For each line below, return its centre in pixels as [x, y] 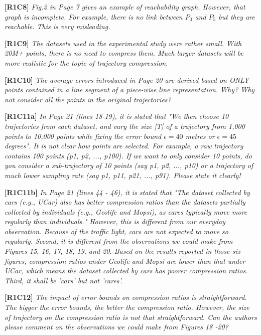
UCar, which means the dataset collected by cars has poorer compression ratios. [126, 271]
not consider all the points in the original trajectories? [88, 99]
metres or [200, 136]
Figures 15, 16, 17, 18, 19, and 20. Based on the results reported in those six [122, 251]
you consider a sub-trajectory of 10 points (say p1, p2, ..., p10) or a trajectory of [129, 165]
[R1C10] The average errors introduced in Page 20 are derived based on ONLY [127, 79]
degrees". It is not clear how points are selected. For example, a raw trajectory [124, 146]
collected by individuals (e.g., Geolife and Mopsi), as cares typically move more [126, 211]
